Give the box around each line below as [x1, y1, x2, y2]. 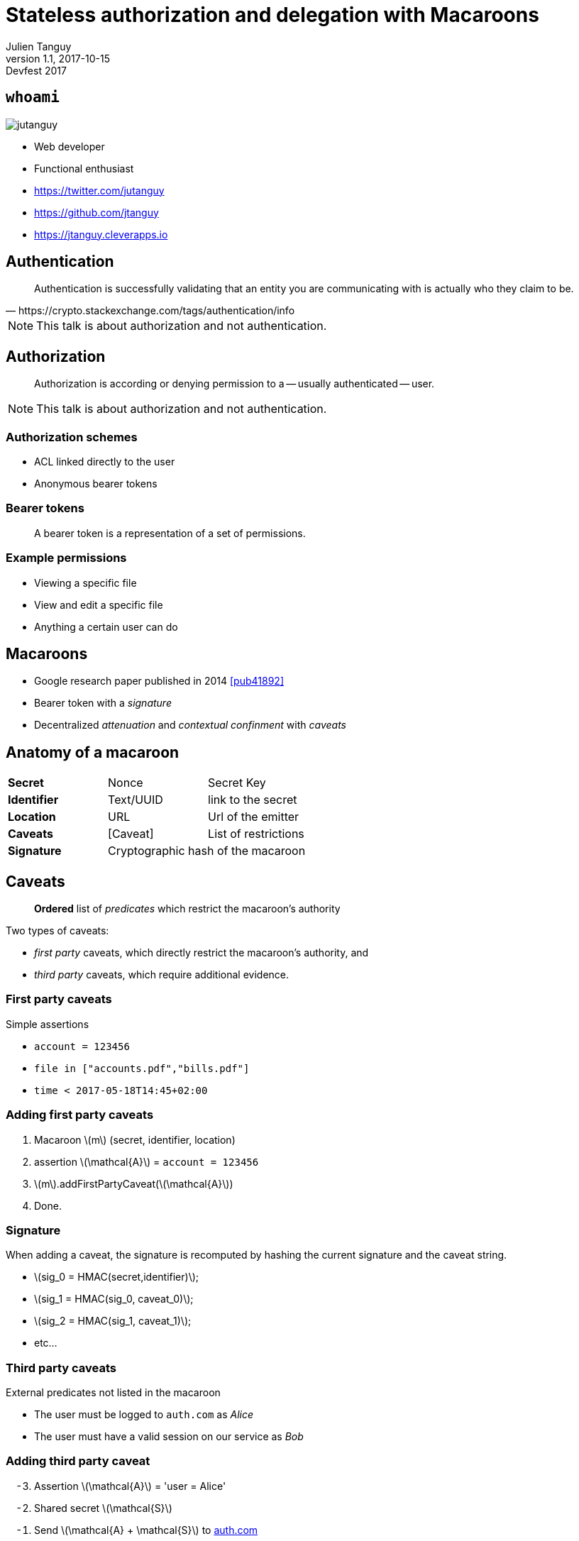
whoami [6, 89, 60, 106]
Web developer [34, 140, 105, 153]
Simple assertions [6, 1017, 89, 1030]
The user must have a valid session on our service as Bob [34, 1430, 304, 1443]
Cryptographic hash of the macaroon [108, 844, 306, 858]
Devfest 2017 [6, 64, 67, 77]
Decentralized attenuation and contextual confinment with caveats [34, 719, 346, 731]
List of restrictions [208, 827, 304, 841]
